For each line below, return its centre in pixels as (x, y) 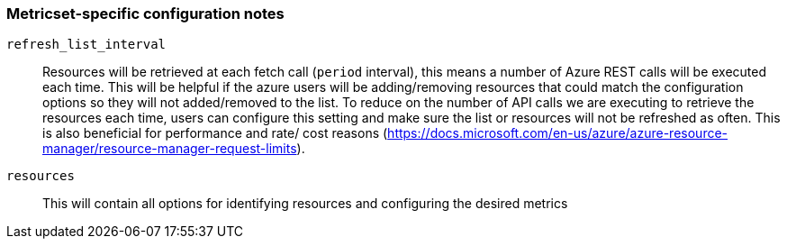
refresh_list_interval (86, 45)
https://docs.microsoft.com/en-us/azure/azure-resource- (558, 133)
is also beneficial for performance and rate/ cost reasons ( (215, 133)
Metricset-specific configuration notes (145, 14)
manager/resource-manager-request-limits (170, 149)
